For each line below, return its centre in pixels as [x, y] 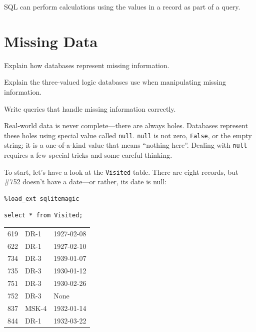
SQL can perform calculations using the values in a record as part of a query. [122, 7]
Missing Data [51, 41]
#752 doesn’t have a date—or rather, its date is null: [85, 182]
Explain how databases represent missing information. [87, 65]
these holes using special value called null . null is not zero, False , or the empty [128, 135]
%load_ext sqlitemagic [42, 199]
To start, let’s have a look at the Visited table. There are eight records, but [121, 172]
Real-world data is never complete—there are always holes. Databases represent [126, 125]
